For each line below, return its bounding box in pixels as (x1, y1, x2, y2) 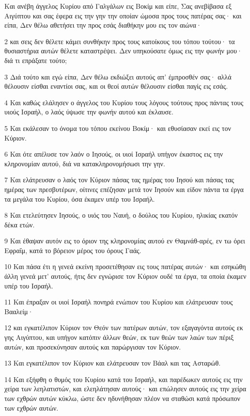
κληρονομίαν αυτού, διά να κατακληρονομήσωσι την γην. (4, 158, 165, 168)
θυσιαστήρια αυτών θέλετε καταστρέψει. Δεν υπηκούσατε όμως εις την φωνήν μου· (4, 46, 242, 56)
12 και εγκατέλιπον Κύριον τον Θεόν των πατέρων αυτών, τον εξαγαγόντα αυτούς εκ (4, 322, 243, 333)
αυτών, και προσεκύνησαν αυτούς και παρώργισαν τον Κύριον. (4, 341, 181, 352)
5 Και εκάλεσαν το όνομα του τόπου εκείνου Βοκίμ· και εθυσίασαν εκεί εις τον (4, 123, 231, 133)
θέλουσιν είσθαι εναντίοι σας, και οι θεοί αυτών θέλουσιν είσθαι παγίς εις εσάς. (4, 81, 228, 91)
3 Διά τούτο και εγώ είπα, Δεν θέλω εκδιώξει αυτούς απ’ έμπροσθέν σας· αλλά (4, 71, 232, 81)
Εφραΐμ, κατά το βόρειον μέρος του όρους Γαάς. (4, 245, 141, 255)
